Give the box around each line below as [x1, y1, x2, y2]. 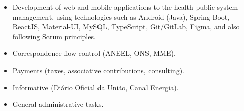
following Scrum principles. [12, 31, 96, 41]
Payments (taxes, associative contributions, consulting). [12, 65, 184, 75]
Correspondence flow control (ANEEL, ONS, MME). [12, 48, 176, 59]
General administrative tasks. [12, 99, 104, 109]
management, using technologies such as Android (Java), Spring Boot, [12, 11, 230, 22]
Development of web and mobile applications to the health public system [12, 2, 238, 12]
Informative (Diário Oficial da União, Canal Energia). [12, 82, 179, 92]
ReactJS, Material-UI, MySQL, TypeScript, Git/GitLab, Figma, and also [12, 21, 240, 32]
